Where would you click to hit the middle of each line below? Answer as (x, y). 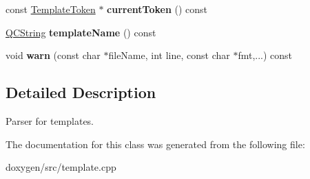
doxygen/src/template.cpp (61, 167)
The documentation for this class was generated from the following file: (155, 144)
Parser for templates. (50, 120)
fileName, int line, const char (169, 55)
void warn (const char (53, 55)
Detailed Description (81, 92)
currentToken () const (157, 9)
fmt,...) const (265, 55)
